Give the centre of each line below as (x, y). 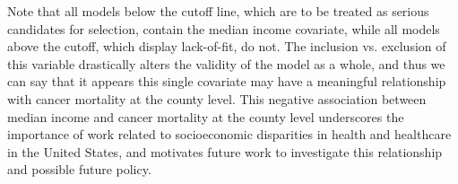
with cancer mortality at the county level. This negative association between (217, 98)
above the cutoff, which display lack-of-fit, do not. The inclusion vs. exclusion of (227, 46)
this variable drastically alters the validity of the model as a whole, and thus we (226, 63)
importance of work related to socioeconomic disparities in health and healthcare (229, 134)
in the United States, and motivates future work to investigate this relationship (225, 151)
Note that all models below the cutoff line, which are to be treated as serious (218, 11)
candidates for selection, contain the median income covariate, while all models (224, 28)
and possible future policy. (79, 169)
